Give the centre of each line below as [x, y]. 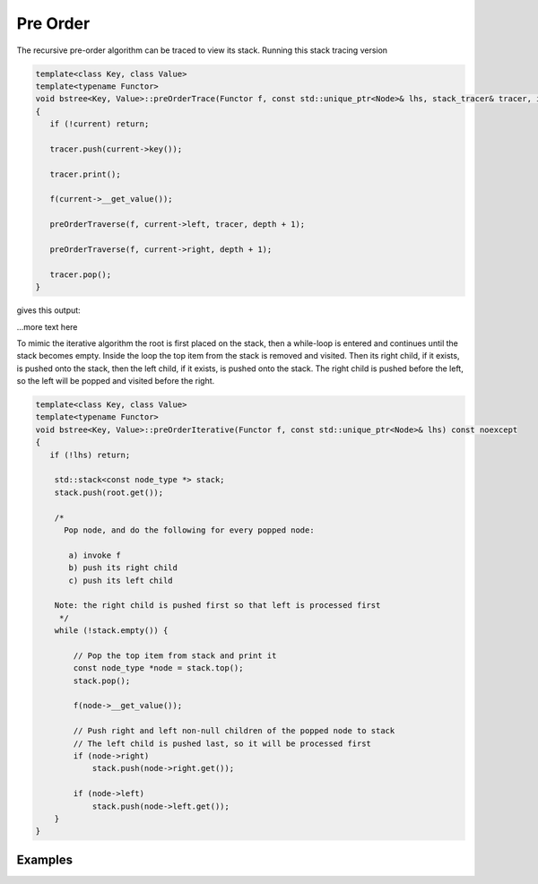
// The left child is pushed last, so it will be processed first [222, 743]
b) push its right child [123, 568]
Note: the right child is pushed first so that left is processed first [217, 606]
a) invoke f [95, 555]
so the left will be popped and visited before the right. [116, 381]
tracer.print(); [85, 174]
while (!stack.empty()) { [111, 631]
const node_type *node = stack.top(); [158, 668]
